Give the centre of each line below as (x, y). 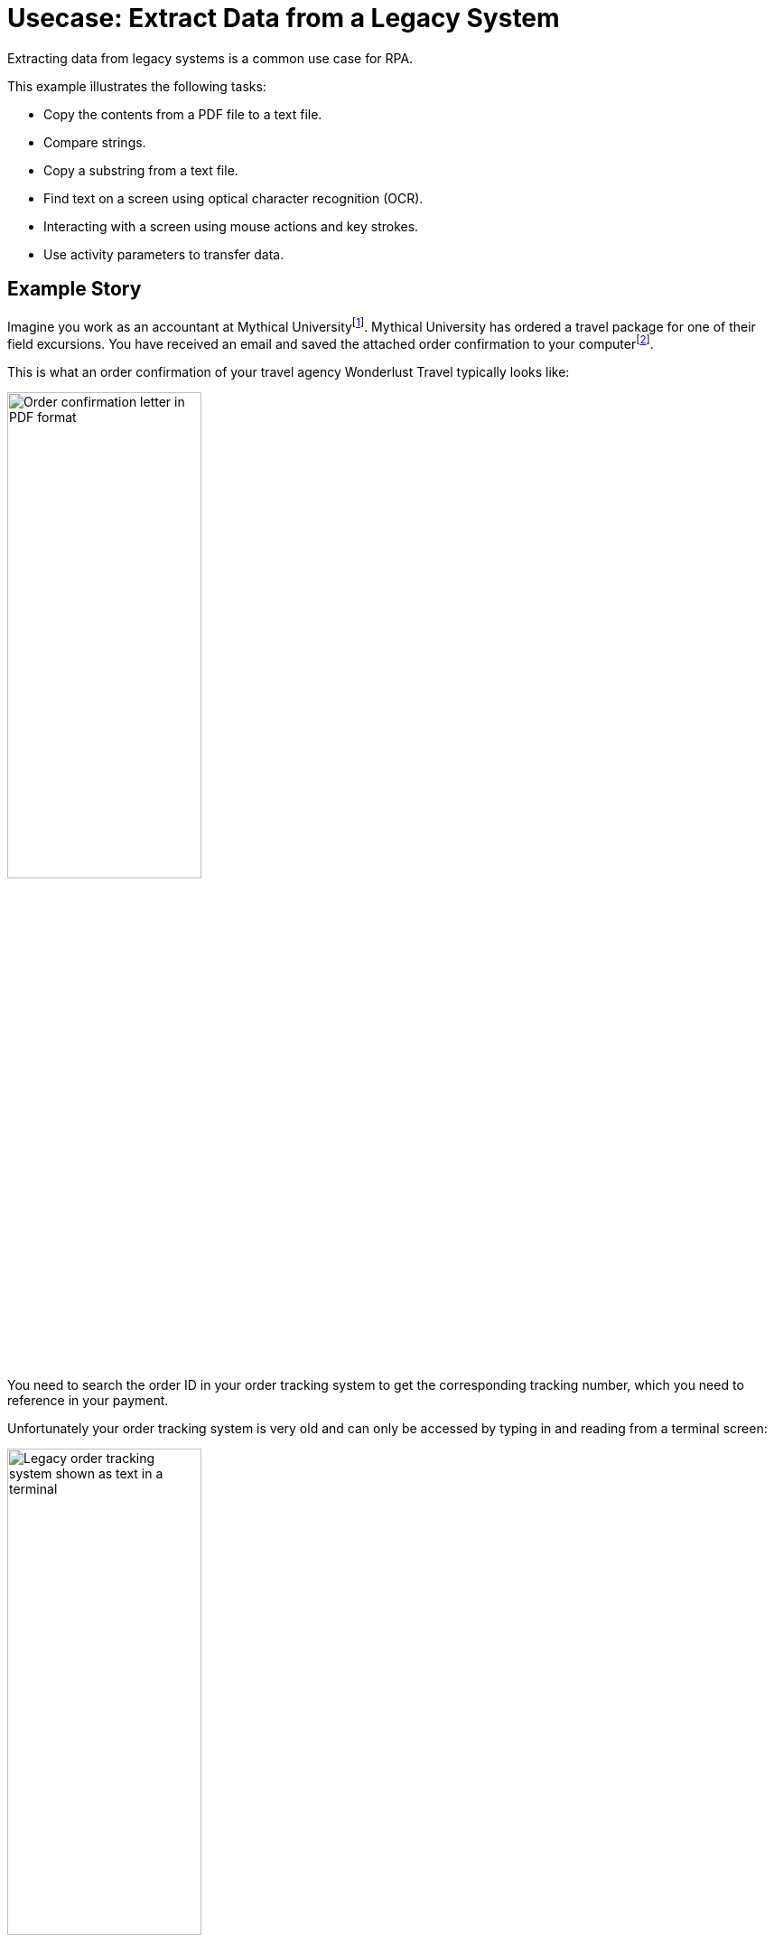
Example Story (75, 289)
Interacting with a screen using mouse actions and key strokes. (231, 226)
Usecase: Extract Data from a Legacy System (284, 18)
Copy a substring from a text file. (141, 170)
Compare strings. (95, 142)
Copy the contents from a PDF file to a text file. (183, 114)
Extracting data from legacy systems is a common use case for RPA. (210, 58)
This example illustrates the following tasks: (137, 86)
